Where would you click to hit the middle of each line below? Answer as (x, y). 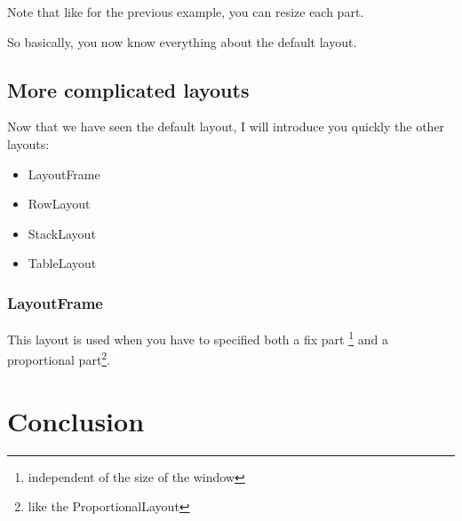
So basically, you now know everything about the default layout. (182, 41)
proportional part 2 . (59, 359)
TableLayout (62, 263)
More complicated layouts (128, 89)
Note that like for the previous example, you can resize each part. (186, 12)
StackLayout (62, 233)
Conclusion (76, 420)
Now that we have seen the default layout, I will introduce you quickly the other (226, 126)
